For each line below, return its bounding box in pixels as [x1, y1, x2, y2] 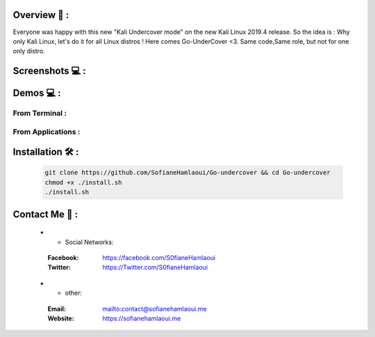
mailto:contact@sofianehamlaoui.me [102, 304, 208, 313]
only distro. [12, 47, 45, 55]
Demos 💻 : [12, 87, 61, 99]
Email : [47, 304, 66, 313]
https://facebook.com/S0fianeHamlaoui [102, 254, 215, 262]
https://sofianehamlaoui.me [102, 314, 181, 322]
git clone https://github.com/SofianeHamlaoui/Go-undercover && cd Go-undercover [44, 168, 331, 177]
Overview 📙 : [12, 9, 69, 21]
